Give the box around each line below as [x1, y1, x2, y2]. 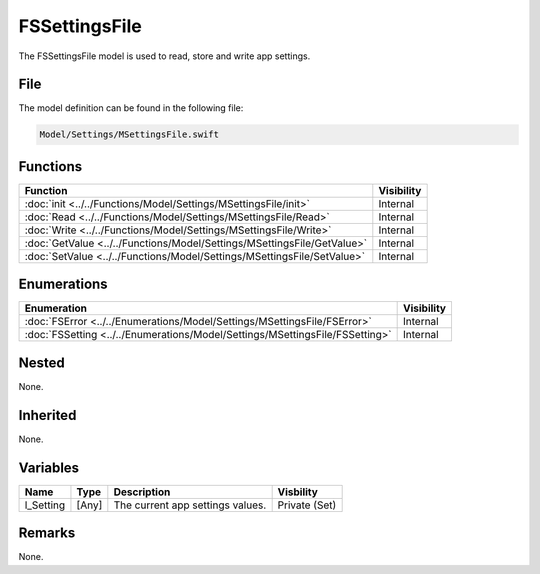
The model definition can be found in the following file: [18, 102, 244, 114]
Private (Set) [277, 498, 337, 512]
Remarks [18, 525, 76, 542]
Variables [18, 459, 80, 476]
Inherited [18, 406, 77, 424]
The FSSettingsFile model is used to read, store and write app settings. [18, 50, 311, 62]
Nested [18, 354, 65, 371]
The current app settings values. [113, 498, 267, 512]
